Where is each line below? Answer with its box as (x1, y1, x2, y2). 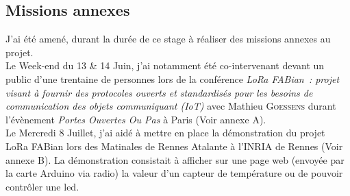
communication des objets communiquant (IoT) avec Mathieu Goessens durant (5, 99, 336, 113)
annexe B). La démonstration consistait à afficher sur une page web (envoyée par (5, 152, 345, 167)
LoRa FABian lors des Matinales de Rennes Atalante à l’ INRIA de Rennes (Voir (5, 138, 343, 153)
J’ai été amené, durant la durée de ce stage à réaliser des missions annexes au (5, 32, 331, 46)
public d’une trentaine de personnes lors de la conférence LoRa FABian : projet (5, 71, 340, 86)
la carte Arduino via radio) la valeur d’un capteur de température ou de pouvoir (5, 166, 343, 180)
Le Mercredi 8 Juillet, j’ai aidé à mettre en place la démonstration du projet (5, 125, 325, 140)
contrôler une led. (5, 179, 79, 193)
